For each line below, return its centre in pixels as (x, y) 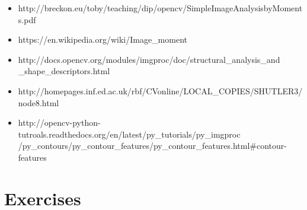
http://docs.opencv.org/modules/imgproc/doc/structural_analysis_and (149, 59)
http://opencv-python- (59, 122)
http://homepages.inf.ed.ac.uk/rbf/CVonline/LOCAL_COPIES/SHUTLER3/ (160, 90)
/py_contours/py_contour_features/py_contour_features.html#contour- (152, 146)
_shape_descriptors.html (64, 71)
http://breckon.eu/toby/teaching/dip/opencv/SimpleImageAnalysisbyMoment (160, 8)
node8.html (39, 102)
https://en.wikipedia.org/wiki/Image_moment (103, 39)
